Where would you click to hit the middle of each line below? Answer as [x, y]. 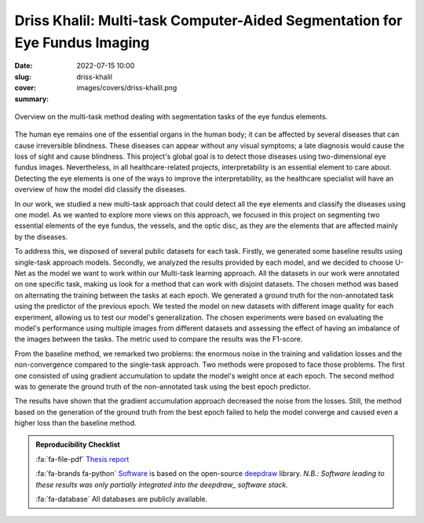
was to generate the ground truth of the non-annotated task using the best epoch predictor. [163, 386]
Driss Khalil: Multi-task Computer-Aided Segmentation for [208, 20]
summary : [32, 99]
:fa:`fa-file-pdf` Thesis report [82, 459]
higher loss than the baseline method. [75, 423]
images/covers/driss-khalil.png [127, 88]
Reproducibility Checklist [78, 444]
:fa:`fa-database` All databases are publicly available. [122, 499]
